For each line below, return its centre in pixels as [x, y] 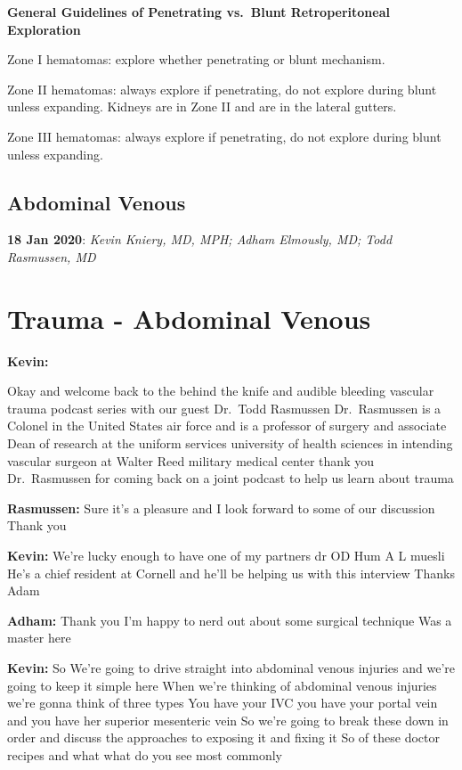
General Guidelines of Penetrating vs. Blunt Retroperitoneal [199, 12]
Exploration [44, 29]
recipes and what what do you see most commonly [145, 754]
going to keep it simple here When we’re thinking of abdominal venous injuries [222, 685]
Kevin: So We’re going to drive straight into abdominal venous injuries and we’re [231, 667]
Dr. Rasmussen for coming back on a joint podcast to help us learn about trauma [231, 478]
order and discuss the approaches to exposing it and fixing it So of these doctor [223, 737]
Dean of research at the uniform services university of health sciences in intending [230, 443]
